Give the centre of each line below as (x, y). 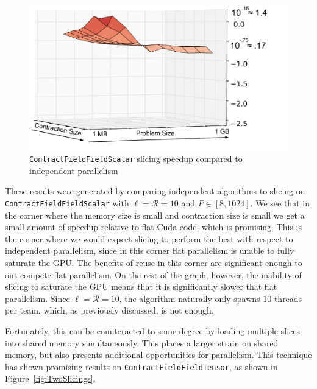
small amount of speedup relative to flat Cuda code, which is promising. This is (154, 227)
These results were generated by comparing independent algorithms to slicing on (155, 191)
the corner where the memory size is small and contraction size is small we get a (155, 215)
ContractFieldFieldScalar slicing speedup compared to (136, 159)
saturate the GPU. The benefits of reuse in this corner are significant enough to (154, 262)
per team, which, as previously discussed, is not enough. (109, 310)
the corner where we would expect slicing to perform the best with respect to (149, 238)
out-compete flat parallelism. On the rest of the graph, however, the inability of (153, 274)
